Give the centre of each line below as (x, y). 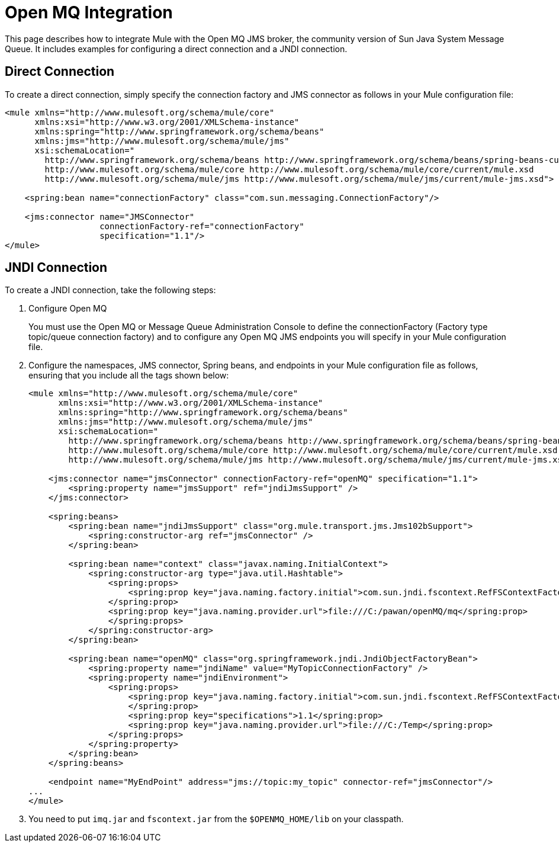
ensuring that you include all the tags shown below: (129, 376)
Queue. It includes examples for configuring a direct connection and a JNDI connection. (176, 49)
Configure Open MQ (68, 309)
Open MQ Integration (89, 12)
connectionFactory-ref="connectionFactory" (202, 226)
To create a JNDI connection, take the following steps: (110, 290)
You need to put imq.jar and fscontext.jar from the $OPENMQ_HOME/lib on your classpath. (216, 819)
